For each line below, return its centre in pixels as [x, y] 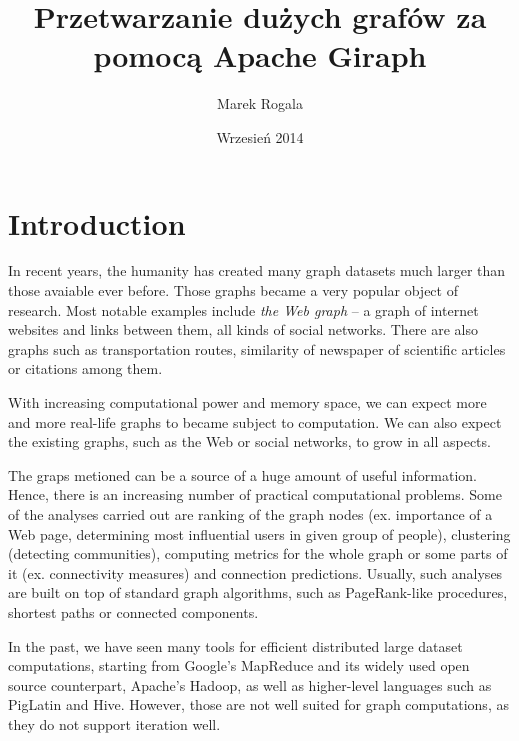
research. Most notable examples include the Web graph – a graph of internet [243, 309]
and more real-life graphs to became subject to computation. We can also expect [255, 421]
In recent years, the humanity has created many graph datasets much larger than [257, 270]
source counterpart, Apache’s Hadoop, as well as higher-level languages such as [250, 684]
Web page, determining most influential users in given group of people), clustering [259, 533]
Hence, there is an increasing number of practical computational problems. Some [255, 494]
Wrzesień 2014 [260, 136]
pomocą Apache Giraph [260, 55]
